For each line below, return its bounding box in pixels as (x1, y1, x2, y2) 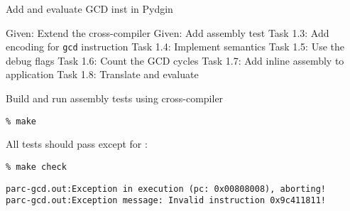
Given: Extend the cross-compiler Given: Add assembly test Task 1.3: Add (6, 25, 329, 40)
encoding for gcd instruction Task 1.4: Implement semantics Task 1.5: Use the (6, 39, 344, 54)
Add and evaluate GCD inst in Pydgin (6, 1, 173, 16)
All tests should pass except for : (6, 136, 148, 151)
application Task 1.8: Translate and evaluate (6, 67, 199, 82)
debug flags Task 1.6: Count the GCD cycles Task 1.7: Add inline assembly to (6, 53, 344, 67)
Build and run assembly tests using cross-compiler (6, 91, 224, 106)
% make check (6, 161, 67, 172)
